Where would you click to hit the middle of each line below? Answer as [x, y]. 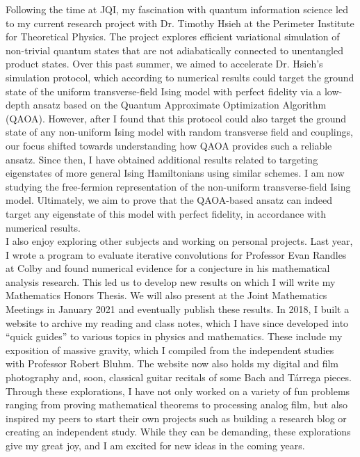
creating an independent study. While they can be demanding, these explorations [178, 432]
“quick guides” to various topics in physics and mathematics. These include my [174, 336]
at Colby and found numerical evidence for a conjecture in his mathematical [168, 268]
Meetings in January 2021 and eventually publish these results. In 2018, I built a [178, 309]
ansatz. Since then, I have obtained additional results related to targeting [162, 159]
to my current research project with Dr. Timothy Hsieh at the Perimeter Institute [180, 23]
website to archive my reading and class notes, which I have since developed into [177, 322]
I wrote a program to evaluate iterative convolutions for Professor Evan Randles [176, 254]
